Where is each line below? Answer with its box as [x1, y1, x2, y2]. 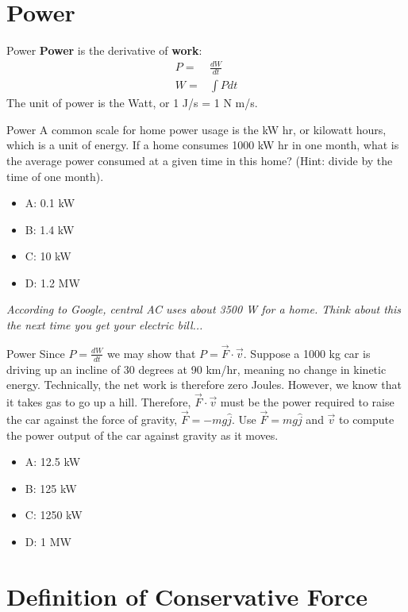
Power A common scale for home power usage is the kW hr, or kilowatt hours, [6, 121, 387, 137]
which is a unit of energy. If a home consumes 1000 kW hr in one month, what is [6, 137, 399, 153]
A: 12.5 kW [25, 453, 81, 470]
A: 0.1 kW [25, 194, 75, 211]
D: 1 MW [25, 533, 71, 549]
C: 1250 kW [25, 506, 83, 523]
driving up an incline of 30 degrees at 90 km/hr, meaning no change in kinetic [6, 360, 387, 377]
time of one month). [6, 167, 104, 184]
